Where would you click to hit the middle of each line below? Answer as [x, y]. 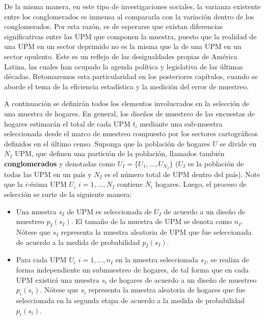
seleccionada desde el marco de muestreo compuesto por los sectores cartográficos [131, 133]
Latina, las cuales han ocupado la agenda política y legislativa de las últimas [124, 66]
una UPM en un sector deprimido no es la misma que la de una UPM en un [123, 46]
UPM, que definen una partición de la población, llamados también [120, 153]
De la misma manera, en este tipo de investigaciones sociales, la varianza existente [132, 6]
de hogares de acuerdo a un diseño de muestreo [183, 279]
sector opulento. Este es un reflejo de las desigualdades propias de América [121, 56]
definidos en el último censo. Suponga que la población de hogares [107, 143]
